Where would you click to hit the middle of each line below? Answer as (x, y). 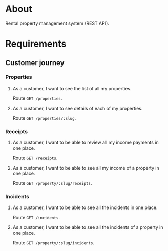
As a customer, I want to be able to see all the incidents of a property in (88, 227)
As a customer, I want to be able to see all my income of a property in (86, 168)
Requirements (36, 44)
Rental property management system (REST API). (57, 23)
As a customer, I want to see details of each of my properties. (78, 108)
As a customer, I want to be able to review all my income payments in (86, 143)
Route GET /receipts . (35, 158)
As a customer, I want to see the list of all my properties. (72, 88)
